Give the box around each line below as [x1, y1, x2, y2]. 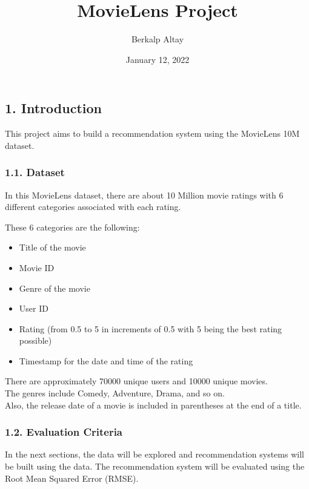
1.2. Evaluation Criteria [5, 424, 123, 439]
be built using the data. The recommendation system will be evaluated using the [5, 460, 305, 473]
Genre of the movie [19, 281, 90, 294]
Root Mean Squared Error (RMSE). [5, 471, 139, 484]
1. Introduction [5, 99, 102, 117]
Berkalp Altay [131, 33, 184, 45]
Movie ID [19, 261, 55, 274]
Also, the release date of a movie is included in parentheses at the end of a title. [5, 398, 302, 411]
